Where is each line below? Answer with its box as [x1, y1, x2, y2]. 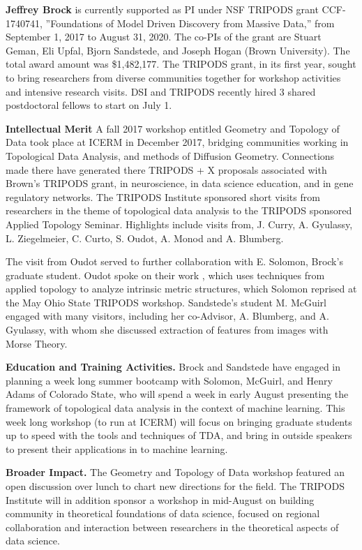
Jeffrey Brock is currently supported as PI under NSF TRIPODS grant [6, 2, 319, 16]
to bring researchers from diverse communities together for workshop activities [6, 70, 341, 84]
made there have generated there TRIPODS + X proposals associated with [6, 162, 327, 177]
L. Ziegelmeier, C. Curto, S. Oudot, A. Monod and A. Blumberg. [6, 230, 284, 245]
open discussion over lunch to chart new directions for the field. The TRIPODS [6, 479, 345, 493]
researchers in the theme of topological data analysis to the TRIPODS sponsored [6, 203, 352, 218]
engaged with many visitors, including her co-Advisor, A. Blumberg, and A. [6, 309, 329, 323]
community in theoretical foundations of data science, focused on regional [6, 506, 320, 521]
